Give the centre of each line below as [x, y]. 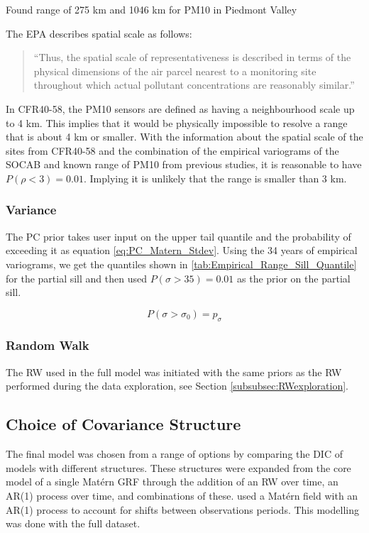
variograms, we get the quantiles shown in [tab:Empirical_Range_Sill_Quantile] [181, 264]
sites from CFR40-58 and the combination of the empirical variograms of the [172, 150]
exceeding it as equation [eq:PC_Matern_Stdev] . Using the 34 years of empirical [182, 250]
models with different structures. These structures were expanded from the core [178, 467]
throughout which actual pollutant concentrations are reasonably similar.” [194, 85]
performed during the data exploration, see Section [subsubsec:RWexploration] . [177, 386]
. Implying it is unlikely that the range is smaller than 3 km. [215, 178]
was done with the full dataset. [73, 523]
